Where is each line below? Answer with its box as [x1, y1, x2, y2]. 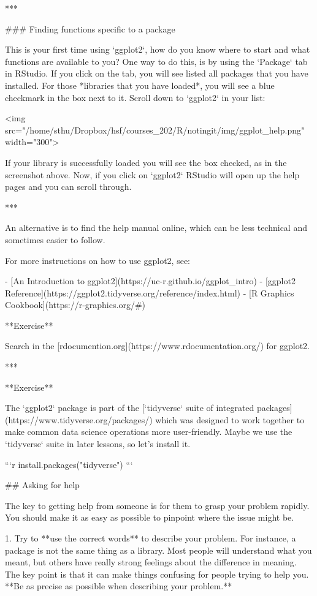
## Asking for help [5, 478, 80, 491]
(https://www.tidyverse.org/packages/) [5, 413, 153, 426]
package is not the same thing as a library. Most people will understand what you [5, 543, 312, 556]
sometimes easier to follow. [5, 233, 105, 246]
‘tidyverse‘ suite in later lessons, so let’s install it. [5, 437, 191, 450]
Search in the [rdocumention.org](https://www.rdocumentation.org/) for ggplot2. [5, 339, 310, 352]
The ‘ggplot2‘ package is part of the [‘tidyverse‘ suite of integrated [5, 401, 254, 414]
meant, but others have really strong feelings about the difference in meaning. [5, 556, 297, 568]
